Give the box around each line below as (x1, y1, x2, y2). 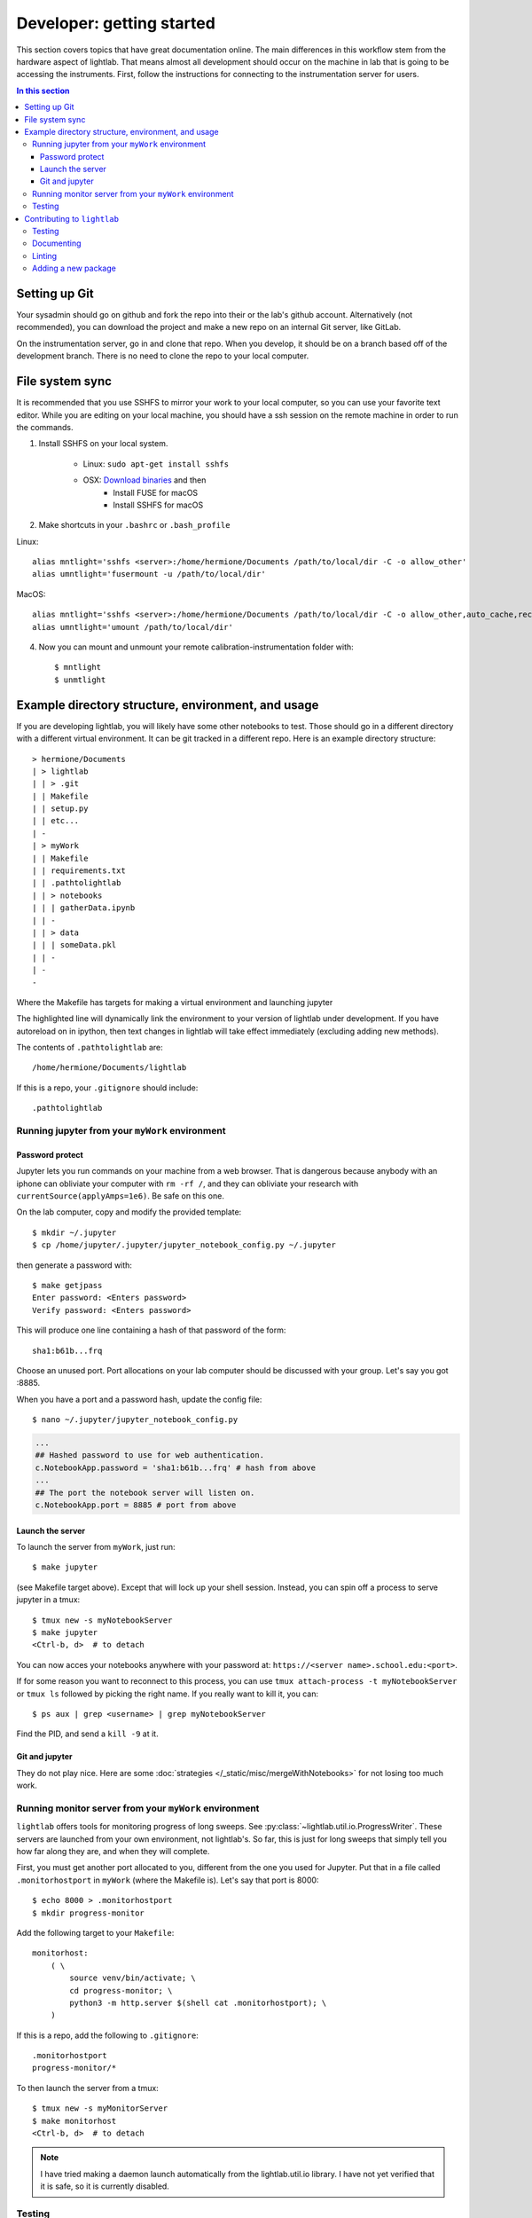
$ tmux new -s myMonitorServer (32, 2104, 168, 2113)
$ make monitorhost (32, 2116, 117, 2126)
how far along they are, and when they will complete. (16, 1846, 210, 1856)
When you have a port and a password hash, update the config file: (16, 1394, 262, 1404)
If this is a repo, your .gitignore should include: (16, 1082, 199, 1093)
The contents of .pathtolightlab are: (16, 1042, 163, 1053)
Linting (32, 250, 58, 261)
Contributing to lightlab (24, 213, 120, 224)
